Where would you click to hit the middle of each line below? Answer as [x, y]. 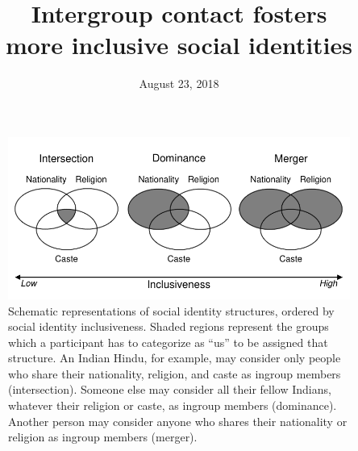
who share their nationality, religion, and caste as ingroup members [175, 373]
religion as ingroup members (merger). [103, 437]
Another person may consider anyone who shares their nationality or [178, 421]
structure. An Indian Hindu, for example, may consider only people [175, 358]
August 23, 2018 [179, 84]
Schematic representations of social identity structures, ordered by [171, 310]
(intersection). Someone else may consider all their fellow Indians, [170, 389]
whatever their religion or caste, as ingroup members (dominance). [173, 405]
